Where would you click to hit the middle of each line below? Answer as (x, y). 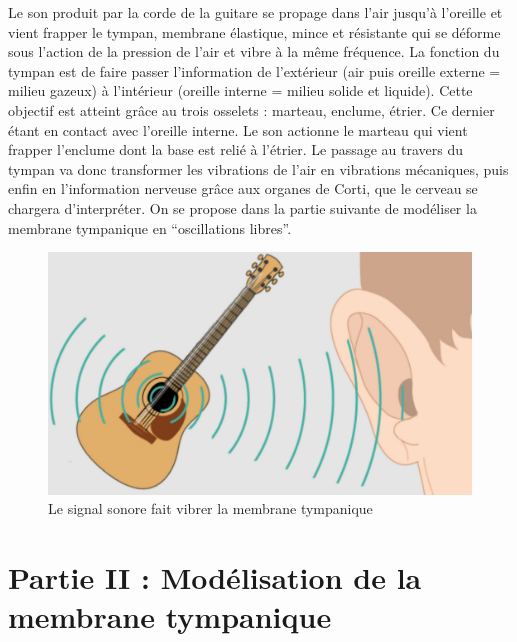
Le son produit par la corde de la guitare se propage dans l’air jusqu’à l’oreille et (255, 12)
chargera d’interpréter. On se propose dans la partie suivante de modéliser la (242, 207)
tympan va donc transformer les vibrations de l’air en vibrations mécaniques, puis (258, 168)
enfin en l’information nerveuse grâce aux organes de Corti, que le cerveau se (243, 188)
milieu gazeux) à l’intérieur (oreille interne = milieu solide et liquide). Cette (240, 90)
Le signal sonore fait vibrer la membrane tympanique (210, 508)
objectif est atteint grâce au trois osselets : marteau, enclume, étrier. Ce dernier (251, 109)
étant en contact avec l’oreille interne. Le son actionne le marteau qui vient (238, 129)
